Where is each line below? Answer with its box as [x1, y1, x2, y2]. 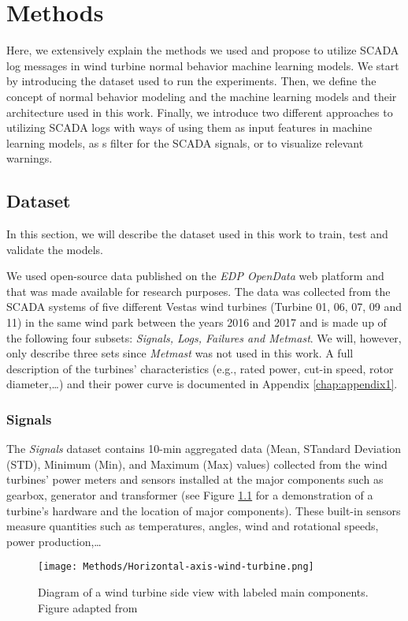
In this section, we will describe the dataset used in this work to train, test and [6, 226, 388, 242]
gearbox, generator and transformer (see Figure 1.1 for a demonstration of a [6, 487, 373, 503]
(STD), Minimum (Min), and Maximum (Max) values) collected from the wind [6, 455, 388, 472]
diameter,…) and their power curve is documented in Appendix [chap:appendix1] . [6, 376, 398, 392]
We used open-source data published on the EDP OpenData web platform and [6, 267, 384, 284]
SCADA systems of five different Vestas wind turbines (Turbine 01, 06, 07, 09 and [6, 298, 402, 315]
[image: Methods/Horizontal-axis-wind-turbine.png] [38, 561, 314, 573]
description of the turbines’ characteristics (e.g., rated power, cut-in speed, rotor [6, 360, 394, 376]
